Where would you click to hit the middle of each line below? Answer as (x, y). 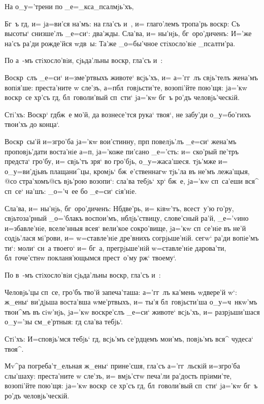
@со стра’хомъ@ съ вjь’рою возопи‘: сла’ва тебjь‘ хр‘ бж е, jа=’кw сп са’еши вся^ (132, 181)
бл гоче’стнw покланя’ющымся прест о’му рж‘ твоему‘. (91, 258)
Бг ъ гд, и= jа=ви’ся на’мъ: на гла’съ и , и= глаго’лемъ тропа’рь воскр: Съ (122, 23)
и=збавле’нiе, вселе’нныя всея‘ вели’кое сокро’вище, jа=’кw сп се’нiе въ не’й (125, 228)
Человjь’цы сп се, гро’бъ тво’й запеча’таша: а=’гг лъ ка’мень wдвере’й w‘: (121, 292)
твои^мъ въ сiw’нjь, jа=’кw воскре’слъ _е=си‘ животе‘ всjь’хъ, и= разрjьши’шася (132, 311)
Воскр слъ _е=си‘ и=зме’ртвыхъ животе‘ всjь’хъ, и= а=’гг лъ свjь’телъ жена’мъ (131, 77)
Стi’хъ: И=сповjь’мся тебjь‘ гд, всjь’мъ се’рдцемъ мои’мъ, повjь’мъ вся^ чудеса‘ (129, 339)
